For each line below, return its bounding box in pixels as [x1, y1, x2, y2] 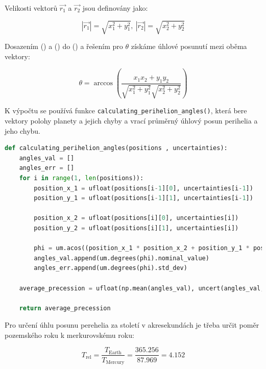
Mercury [106, 360, 125, 365]
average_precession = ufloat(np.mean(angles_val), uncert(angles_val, [19, 284, 264, 292]
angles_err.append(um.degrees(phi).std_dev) [34, 264, 187, 272]
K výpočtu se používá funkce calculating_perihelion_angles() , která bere [5, 105, 247, 116]
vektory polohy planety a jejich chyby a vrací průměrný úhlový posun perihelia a [5, 115, 258, 126]
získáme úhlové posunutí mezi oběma [131, 41, 247, 52]
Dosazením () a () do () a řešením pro [5, 41, 123, 52]
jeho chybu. [5, 125, 41, 136]
